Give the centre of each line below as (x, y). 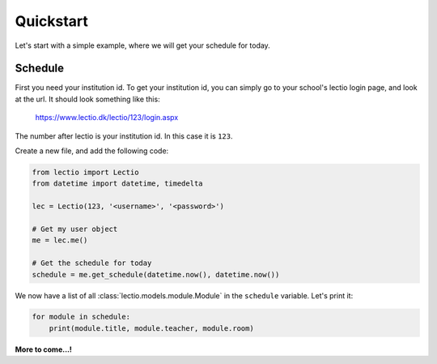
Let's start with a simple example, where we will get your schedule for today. (142, 45)
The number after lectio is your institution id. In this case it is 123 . (124, 136)
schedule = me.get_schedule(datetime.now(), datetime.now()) (156, 274)
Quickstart (52, 21)
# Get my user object (75, 229)
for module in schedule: (81, 317)
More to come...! (44, 349)
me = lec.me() (60, 240)
